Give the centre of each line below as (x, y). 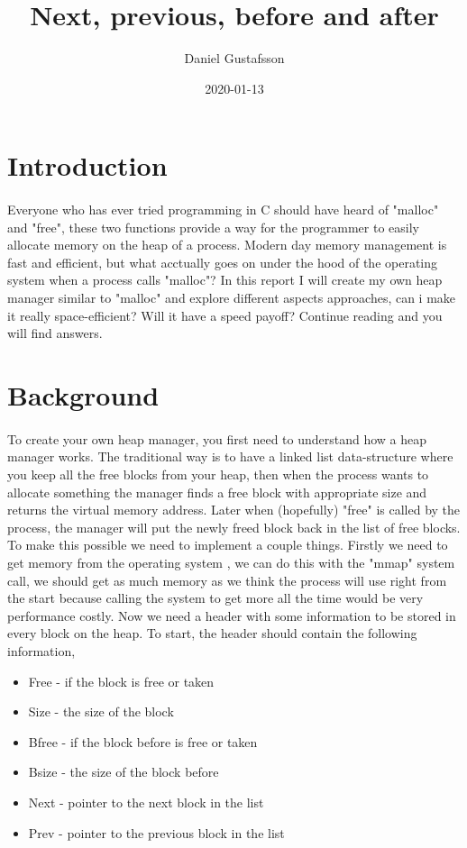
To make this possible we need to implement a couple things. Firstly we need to (228, 545)
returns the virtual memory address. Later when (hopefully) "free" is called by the (234, 510)
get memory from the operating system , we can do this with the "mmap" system (231, 562)
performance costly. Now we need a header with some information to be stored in (232, 615)
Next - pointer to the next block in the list (146, 802)
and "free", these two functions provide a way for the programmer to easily (213, 227)
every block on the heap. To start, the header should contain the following (212, 633)
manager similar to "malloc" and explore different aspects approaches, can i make (232, 298)
